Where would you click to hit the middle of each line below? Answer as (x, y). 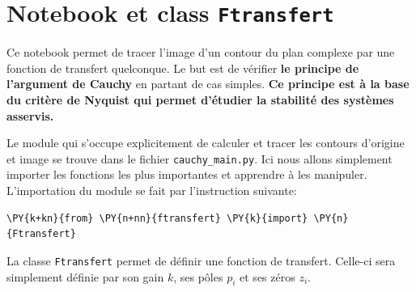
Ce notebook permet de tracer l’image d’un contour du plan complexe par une (201, 52)
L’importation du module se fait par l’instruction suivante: (152, 190)
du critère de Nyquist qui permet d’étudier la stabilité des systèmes (200, 100)
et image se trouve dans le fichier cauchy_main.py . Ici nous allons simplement (200, 158)
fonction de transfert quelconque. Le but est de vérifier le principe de (183, 68)
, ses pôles (198, 276)
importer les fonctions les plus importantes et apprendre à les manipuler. (187, 174)
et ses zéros (267, 276)
